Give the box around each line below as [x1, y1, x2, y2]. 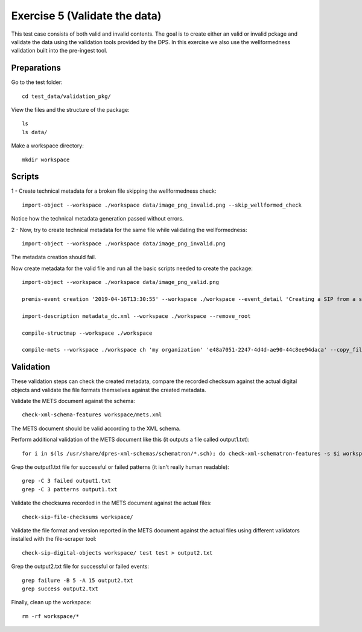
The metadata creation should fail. [11, 254, 97, 261]
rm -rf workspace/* [22, 613, 80, 619]
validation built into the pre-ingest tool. [11, 47, 108, 54]
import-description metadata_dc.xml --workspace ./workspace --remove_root [22, 312, 251, 320]
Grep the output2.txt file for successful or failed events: [11, 563, 149, 570]
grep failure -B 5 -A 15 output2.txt [22, 577, 134, 584]
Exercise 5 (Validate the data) [11, 9, 162, 22]
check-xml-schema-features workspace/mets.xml [22, 411, 162, 418]
